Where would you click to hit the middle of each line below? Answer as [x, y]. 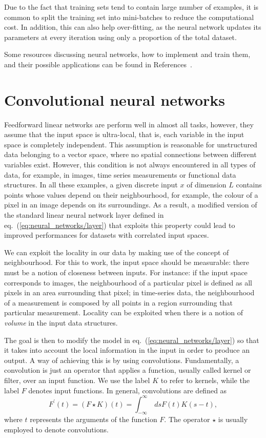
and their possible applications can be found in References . [98, 64]
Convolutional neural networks [115, 99]
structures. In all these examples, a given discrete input [91, 185]
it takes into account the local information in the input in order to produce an [127, 350]
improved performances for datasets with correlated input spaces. [107, 235]
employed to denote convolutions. [56, 430]
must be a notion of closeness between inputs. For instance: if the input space [126, 272]
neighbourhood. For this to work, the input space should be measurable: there [127, 262]
